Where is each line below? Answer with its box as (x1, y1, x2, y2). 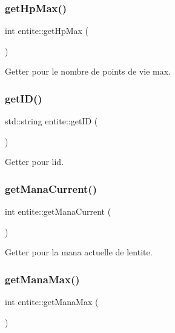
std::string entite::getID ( (5, 115, 98, 127)
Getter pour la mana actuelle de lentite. (5, 246, 153, 258)
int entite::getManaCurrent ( (5, 205, 111, 218)
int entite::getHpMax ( (5, 24, 89, 37)
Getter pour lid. (5, 155, 64, 168)
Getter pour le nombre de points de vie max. (5, 65, 171, 78)
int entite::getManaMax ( (5, 295, 99, 308)
